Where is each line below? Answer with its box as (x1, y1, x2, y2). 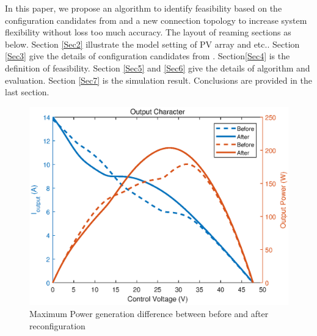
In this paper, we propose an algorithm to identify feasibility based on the (5, 2, 282, 14)
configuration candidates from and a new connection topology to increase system (5, 13, 307, 26)
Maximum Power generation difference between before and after (29, 307, 269, 320)
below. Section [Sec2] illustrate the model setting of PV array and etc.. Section (5, 37, 300, 50)
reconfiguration (29, 319, 86, 332)
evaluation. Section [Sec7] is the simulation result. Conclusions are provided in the (5, 73, 312, 86)
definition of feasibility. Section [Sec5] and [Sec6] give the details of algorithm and (5, 61, 310, 74)
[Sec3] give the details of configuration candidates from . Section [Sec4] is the (5, 49, 290, 62)
